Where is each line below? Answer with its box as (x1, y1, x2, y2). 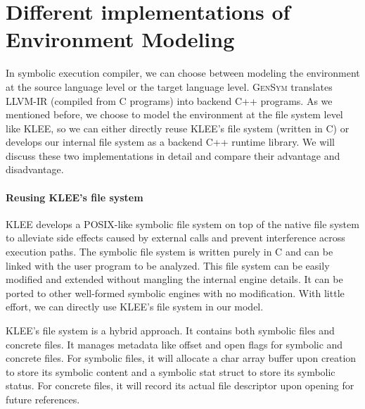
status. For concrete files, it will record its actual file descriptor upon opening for (6, 378, 354, 393)
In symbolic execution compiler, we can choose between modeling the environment (6, 65, 360, 80)
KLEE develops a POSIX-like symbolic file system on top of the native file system (6, 216, 359, 231)
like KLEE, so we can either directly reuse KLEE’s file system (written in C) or (6, 120, 350, 135)
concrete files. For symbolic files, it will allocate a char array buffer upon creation (6, 351, 357, 365)
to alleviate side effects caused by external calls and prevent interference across (6, 230, 345, 245)
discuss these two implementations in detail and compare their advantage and (6, 148, 340, 163)
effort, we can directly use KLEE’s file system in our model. (6, 299, 264, 314)
